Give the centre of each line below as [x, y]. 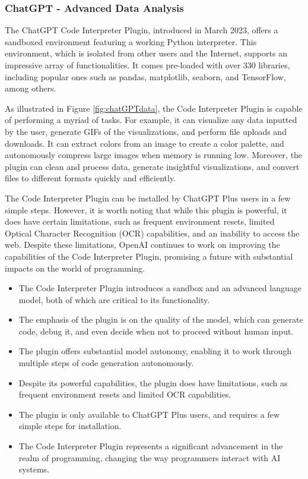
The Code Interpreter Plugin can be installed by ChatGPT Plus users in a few [148, 198]
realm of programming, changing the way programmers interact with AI [150, 457]
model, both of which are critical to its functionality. [114, 299]
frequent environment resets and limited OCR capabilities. [125, 394]
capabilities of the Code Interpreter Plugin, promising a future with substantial [149, 256]
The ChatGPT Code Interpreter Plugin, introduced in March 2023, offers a [142, 30]
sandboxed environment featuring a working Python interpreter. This [131, 41]
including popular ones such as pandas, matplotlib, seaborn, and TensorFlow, [145, 76]
